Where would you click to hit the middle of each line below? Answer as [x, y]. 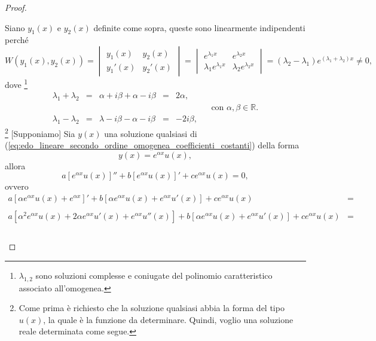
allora [15, 165]
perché [17, 40]
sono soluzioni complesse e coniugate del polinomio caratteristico [154, 275]
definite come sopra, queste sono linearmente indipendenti [199, 27]
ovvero [17, 186]
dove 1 [16, 83]
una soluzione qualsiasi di [151, 133]
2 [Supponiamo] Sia [40, 132]
